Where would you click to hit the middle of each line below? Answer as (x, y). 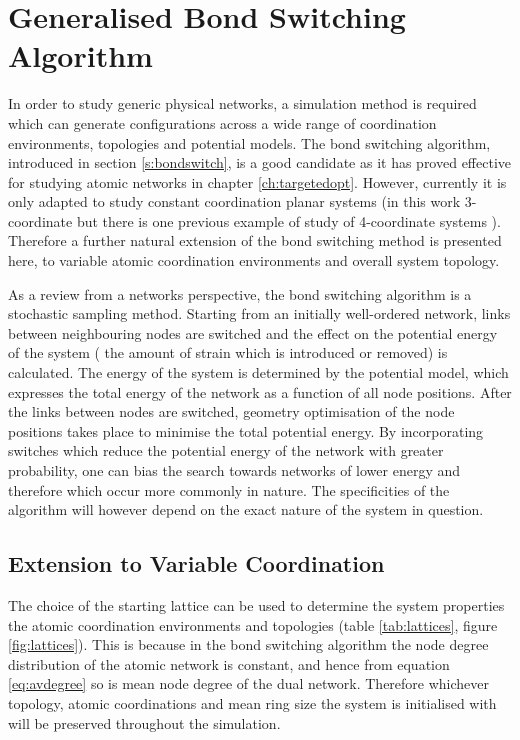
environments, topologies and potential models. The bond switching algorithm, (249, 142)
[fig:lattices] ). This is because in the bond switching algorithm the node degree (248, 644)
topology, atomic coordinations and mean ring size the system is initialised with (252, 702)
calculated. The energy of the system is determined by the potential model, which (258, 372)
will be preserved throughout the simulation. (144, 722)
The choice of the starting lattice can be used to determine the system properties (256, 604)
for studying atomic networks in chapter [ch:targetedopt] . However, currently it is (257, 181)
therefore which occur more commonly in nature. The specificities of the (229, 489)
